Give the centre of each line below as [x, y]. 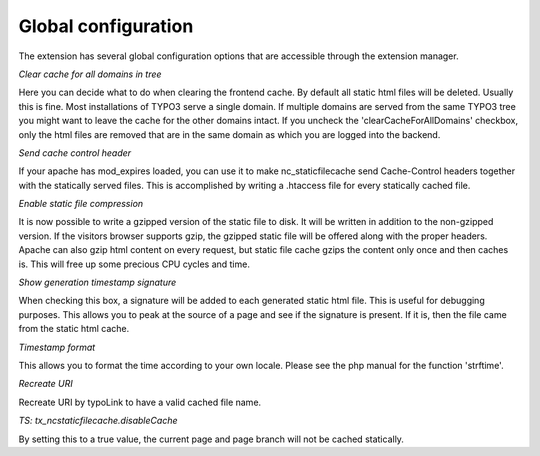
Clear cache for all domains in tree [90, 74]
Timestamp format [57, 347]
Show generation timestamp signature [97, 282]
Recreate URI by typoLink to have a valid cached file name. [140, 402]
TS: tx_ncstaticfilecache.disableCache [98, 421]
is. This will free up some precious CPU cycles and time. [134, 264]
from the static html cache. [74, 329]
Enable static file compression [81, 204]
